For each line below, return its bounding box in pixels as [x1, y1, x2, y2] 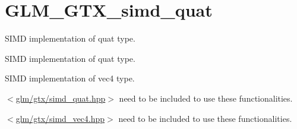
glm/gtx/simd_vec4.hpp [15, 112, 105, 124]
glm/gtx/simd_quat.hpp [15, 92, 106, 104]
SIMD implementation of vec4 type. [5, 72, 135, 84]
